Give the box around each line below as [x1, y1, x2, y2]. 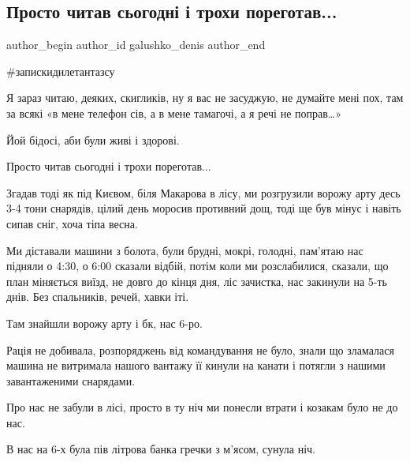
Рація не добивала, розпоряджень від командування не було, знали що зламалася [6, 341, 394, 358]
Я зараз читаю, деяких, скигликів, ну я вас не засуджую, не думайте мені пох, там [6, 89, 404, 106]
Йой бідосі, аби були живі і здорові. [6, 131, 180, 148]
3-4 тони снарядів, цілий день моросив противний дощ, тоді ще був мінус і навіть [6, 200, 401, 216]
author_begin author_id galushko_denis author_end [6, 36, 266, 53]
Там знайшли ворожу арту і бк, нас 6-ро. [6, 314, 203, 331]
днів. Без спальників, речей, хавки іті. [6, 288, 189, 305]
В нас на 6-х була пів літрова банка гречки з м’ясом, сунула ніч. [6, 441, 315, 457]
